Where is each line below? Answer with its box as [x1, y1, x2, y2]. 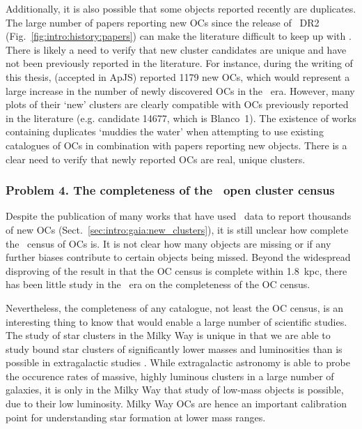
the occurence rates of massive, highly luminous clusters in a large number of [6, 368, 334, 383]
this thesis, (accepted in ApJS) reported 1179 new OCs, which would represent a [6, 69, 350, 84]
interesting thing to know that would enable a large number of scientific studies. [6, 314, 347, 329]
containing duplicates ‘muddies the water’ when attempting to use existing [6, 124, 324, 139]
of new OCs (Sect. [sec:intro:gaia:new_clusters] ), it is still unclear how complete [6, 222, 349, 236]
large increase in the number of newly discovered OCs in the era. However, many [6, 83, 355, 98]
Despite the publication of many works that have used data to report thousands [6, 209, 352, 223]
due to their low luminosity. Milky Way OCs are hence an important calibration [6, 396, 347, 411]
